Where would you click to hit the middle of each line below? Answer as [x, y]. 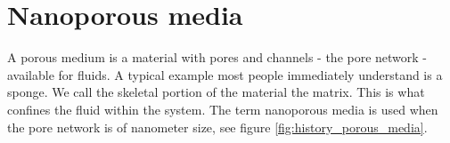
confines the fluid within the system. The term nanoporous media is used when [223, 109]
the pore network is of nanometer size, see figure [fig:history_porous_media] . [217, 127]
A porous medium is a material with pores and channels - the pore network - [217, 57]
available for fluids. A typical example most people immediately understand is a [225, 74]
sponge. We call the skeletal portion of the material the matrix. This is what [216, 92]
